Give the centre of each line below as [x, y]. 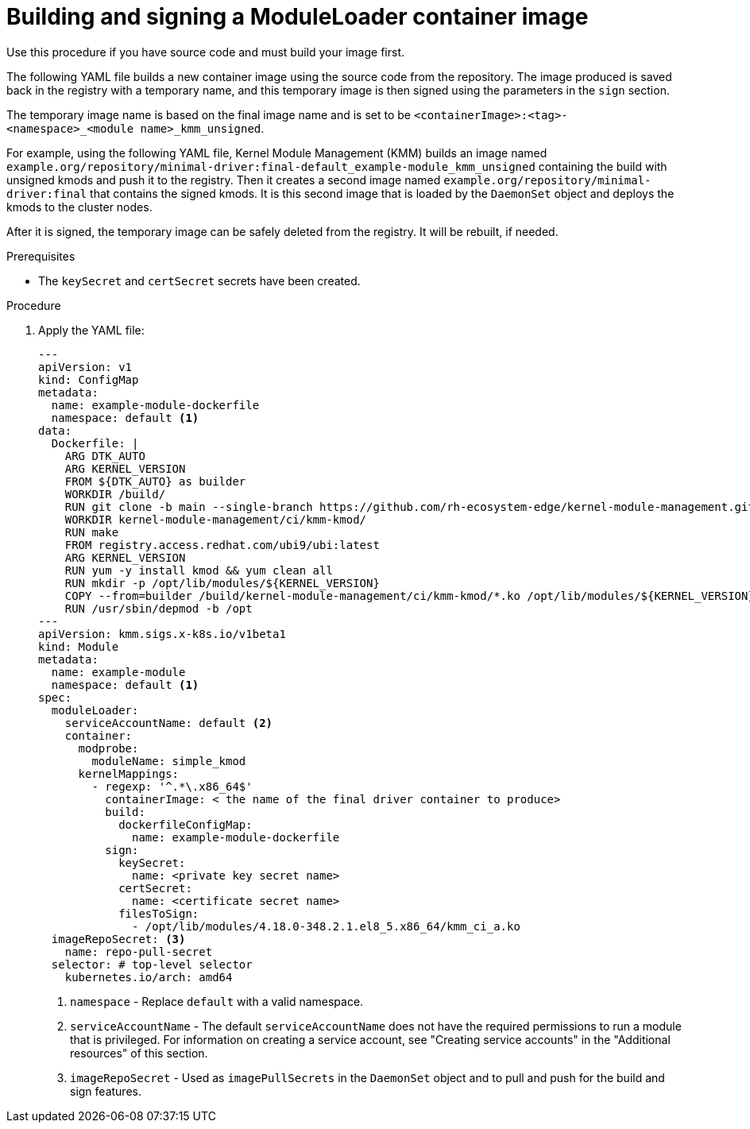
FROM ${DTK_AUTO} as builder [155, 481]
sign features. [106, 1091]
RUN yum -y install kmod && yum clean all [199, 570]
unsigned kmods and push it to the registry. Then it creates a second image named [224, 180]
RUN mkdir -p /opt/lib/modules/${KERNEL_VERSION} [222, 583]
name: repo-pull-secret [139, 951]
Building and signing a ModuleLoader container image [298, 17]
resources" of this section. [139, 1053]
